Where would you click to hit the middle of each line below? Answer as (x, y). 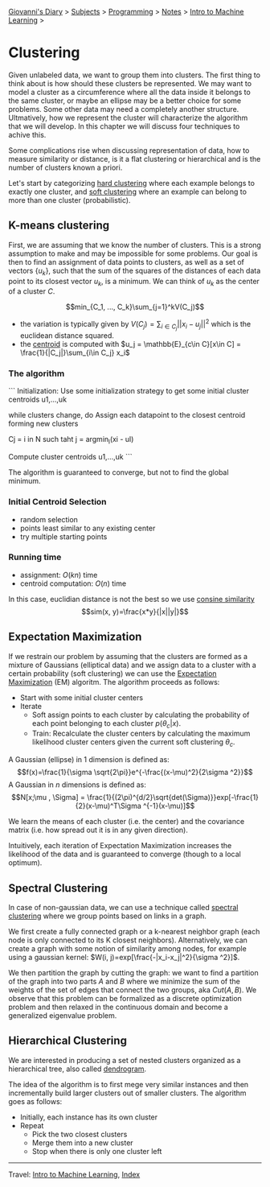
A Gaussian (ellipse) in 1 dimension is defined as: (89, 760)
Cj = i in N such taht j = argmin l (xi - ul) (71, 440)
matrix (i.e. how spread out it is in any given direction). (98, 830)
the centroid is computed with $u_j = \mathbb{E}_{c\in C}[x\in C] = (131, 344)
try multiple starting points (63, 536)
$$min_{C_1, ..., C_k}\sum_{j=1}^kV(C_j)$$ (135, 307)
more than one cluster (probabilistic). (70, 200)
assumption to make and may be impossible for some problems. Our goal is (133, 253)
